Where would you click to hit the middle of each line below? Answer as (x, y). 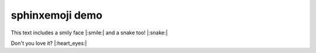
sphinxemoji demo (56, 15)
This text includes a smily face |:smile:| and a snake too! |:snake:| (89, 33)
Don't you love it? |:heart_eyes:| (49, 43)
